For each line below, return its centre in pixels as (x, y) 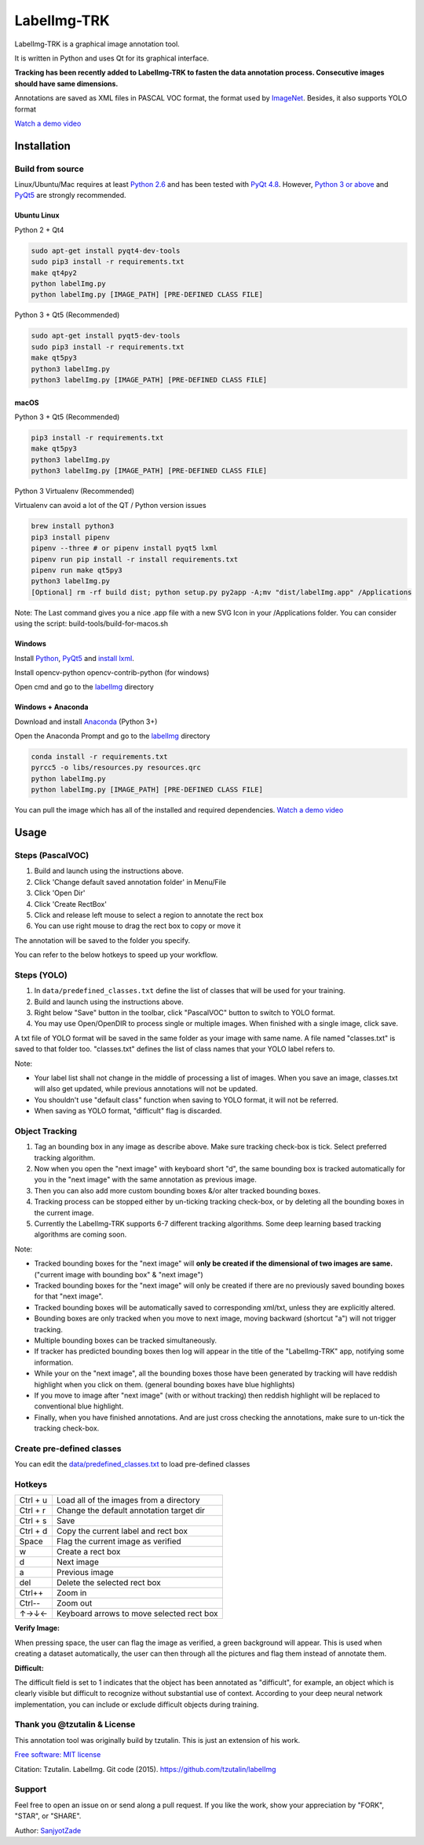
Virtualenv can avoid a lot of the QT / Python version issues (111, 506)
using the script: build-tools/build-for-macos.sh (91, 623)
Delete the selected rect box (108, 1583)
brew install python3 (73, 526)
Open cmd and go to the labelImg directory (84, 687)
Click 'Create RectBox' (71, 904)
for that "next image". (69, 1296)
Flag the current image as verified (119, 1541)
